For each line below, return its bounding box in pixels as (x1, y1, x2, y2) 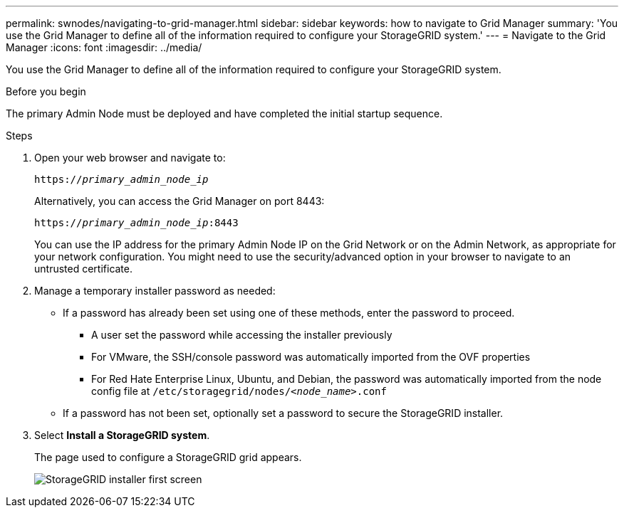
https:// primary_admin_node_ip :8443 (34, 217, 239, 228)
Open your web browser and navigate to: (34, 152, 226, 164)
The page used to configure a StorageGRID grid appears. (34, 451, 302, 463)
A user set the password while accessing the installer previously (91, 329, 392, 341)
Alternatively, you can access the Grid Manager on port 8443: (34, 195, 325, 207)
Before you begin (6, 85, 86, 97)
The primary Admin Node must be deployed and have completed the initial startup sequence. (6, 107, 443, 120)
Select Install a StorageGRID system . (34, 429, 210, 441)
